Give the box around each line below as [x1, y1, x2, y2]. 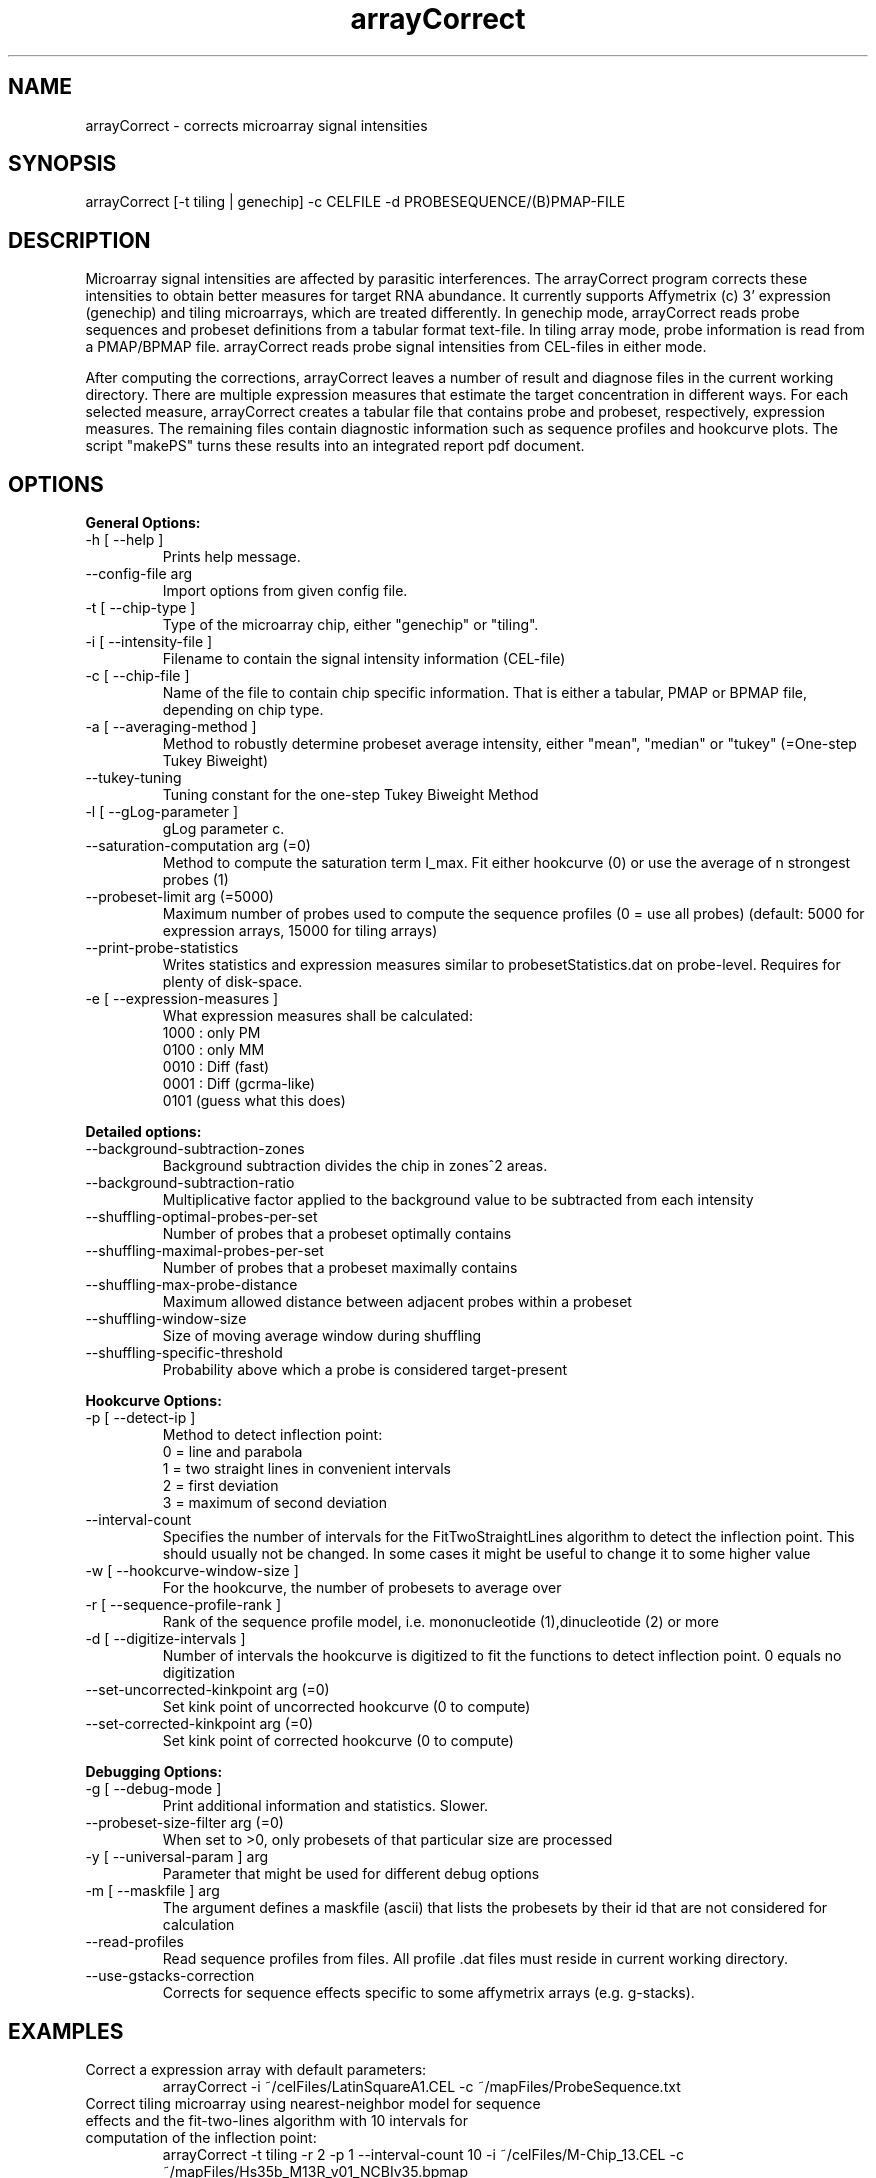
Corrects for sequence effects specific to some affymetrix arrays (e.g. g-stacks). [162, 1984, 695, 2002]
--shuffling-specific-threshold [85, 1344, 283, 1362]
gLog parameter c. [162, 820, 285, 838]
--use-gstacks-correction [85, 1967, 255, 1985]
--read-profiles [85, 1933, 184, 1951]
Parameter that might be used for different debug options [162, 1865, 540, 1883]
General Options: [85, 514, 201, 532]
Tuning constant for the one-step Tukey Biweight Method [162, 786, 539, 804]
